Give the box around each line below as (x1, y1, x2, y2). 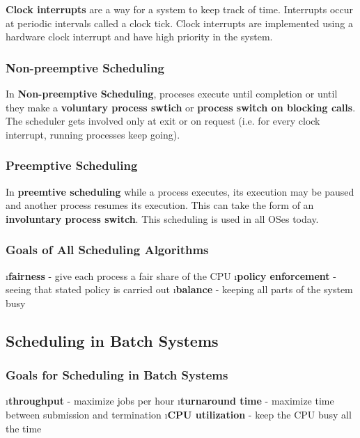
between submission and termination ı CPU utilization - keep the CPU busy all (6, 407, 352, 421)
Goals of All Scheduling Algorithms (6, 241, 209, 258)
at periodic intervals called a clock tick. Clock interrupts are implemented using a (6, 15, 353, 30)
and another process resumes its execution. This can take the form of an (6, 198, 314, 212)
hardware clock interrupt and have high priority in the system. (6, 29, 273, 44)
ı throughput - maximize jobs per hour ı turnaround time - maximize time (6, 393, 334, 408)
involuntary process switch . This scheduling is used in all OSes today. (6, 211, 319, 226)
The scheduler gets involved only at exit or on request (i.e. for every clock (6, 114, 320, 128)
